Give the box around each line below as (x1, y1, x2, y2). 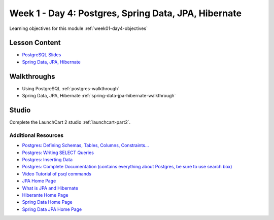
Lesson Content (9, 39, 61, 47)
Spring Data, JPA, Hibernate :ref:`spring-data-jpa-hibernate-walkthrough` (22, 93, 176, 99)
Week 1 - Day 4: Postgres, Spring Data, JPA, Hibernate (9, 8, 242, 19)
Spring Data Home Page (22, 199, 73, 205)
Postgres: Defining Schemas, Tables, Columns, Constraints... (22, 142, 149, 149)
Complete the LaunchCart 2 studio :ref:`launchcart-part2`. (9, 119, 131, 125)
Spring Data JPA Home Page (22, 206, 82, 212)
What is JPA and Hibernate (22, 185, 79, 191)
